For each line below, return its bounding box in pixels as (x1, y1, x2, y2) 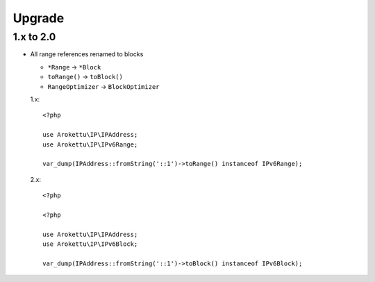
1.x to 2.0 (12, 31, 56, 43)
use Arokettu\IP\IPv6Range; (42, 140, 138, 149)
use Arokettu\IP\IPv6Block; (42, 240, 138, 248)
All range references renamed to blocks (30, 50, 144, 58)
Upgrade (12, 10, 65, 26)
